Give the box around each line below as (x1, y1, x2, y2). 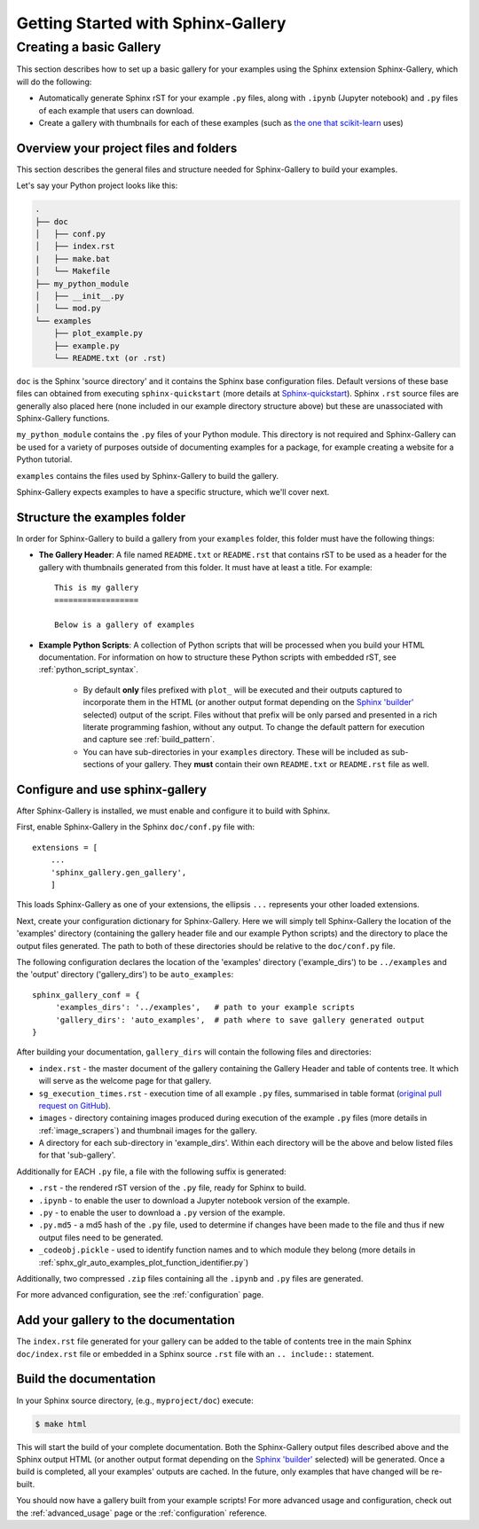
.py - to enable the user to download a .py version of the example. (38, 1207, 286, 1219)
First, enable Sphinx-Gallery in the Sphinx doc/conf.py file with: (16, 821, 255, 833)
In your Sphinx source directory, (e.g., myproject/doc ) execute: (16, 1395, 255, 1406)
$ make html (35, 1419, 88, 1429)
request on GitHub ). (38, 1100, 111, 1110)
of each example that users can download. (38, 105, 195, 115)
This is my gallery (54, 583, 139, 593)
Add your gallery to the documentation (16, 1313, 235, 1328)
